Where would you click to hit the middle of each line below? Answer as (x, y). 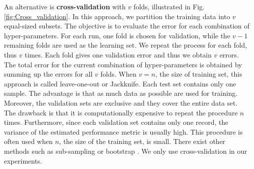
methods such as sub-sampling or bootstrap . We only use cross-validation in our (126, 151)
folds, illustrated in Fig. (169, 6)
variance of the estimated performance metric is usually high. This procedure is (123, 131)
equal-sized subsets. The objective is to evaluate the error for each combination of (127, 26)
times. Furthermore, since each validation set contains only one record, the (116, 122)
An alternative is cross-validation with (65, 6)
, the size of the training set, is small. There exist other (142, 141)
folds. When (118, 74)
